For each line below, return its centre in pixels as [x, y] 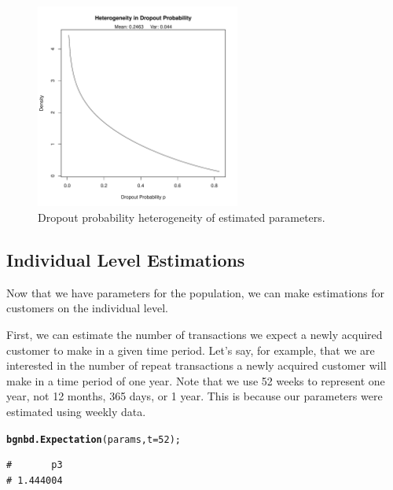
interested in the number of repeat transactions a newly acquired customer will [196, 365]
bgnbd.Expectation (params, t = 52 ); [94, 439]
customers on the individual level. [87, 308]
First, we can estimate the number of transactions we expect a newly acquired [195, 334]
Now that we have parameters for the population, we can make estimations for [196, 292]
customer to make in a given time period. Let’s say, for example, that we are [191, 350]
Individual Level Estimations [126, 259]
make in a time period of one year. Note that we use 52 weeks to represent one [196, 380]
